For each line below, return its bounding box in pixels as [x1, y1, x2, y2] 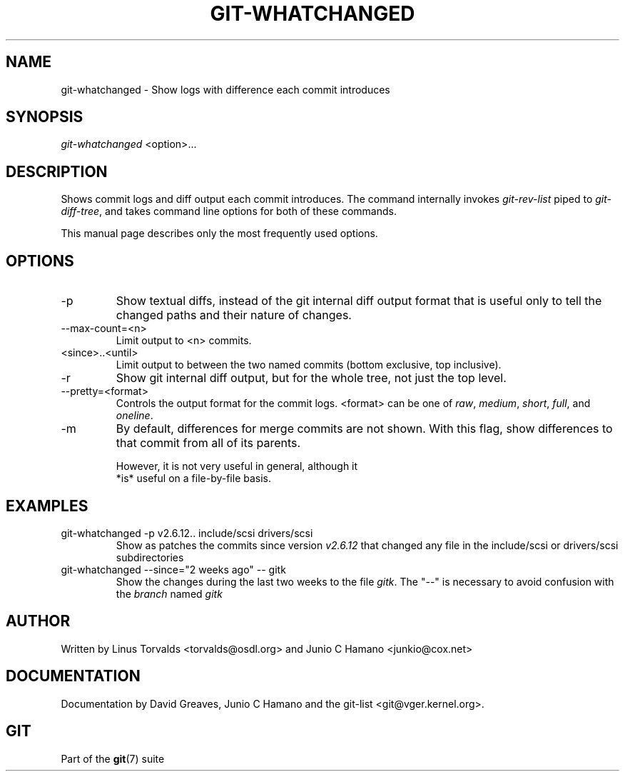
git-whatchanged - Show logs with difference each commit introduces [61, 83, 390, 96]
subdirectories [116, 551, 184, 563]
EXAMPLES [6, 496, 88, 515]
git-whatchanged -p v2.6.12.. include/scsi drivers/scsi [61, 526, 313, 539]
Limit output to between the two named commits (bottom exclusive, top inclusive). [116, 359, 502, 371]
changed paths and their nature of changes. [116, 308, 352, 323]
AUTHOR [6, 612, 71, 631]
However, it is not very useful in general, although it [116, 460, 358, 473]
